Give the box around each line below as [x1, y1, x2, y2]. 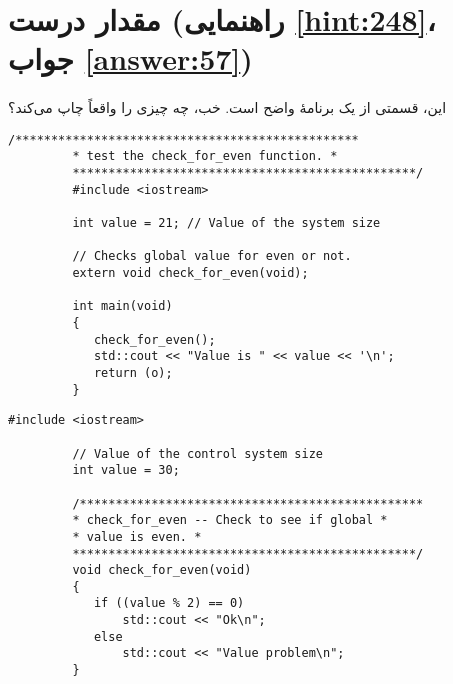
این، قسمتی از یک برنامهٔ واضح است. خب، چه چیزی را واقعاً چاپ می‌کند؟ [8, 97, 447, 118]
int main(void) [72, 299, 173, 314]
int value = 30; [72, 463, 180, 478]
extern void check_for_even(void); [72, 266, 309, 280]
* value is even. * [72, 529, 202, 544]
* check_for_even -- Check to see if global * [72, 513, 388, 528]
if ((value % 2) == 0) [93, 596, 245, 611]
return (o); [93, 365, 173, 380]
